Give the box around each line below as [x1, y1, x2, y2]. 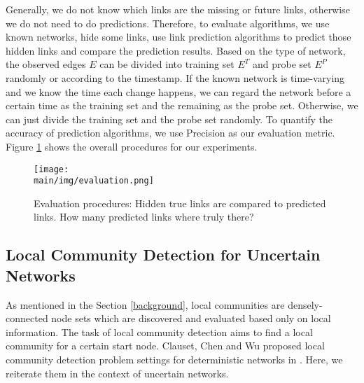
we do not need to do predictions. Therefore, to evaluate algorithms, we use [6, 15, 330, 30]
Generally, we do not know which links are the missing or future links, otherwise [6, 2, 350, 16]
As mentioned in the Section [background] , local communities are [6, 297, 285, 312]
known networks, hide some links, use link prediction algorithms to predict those [6, 29, 351, 44]
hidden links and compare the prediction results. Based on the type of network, [6, 43, 346, 57]
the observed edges [6, 57, 86, 71]
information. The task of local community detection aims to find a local [6, 324, 313, 339]
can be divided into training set [99, 57, 234, 71]
